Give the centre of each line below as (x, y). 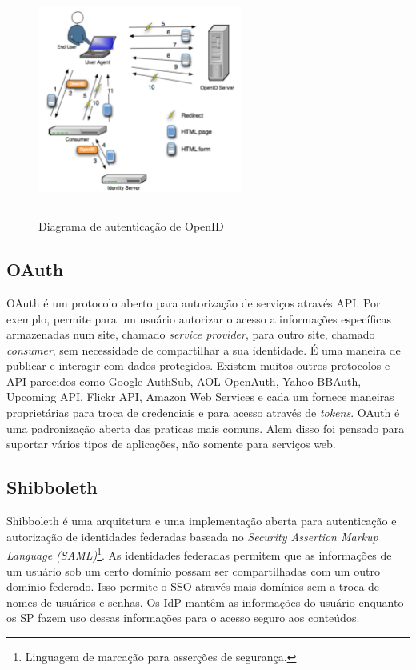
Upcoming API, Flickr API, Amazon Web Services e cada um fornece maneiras (200, 397)
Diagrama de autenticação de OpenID (131, 226)
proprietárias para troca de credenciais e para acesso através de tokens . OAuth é (203, 413)
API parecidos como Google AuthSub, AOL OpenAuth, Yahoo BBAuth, (184, 381)
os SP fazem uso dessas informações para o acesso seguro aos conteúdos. (183, 618)
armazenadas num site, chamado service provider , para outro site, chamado (191, 334)
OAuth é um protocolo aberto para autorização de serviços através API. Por (194, 302)
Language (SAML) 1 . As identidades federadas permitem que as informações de (199, 554)
